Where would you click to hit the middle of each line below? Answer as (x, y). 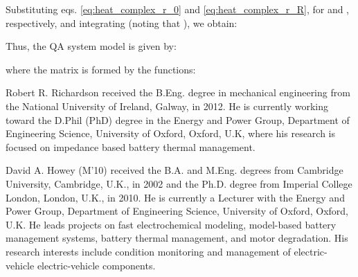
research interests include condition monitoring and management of (148, 251)
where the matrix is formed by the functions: (101, 69)
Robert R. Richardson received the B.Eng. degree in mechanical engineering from (178, 92)
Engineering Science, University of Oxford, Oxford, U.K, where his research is (171, 133)
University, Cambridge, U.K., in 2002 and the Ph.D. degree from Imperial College (179, 183)
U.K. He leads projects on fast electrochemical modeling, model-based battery (171, 224)
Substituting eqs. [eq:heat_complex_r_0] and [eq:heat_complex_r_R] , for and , (178, 9)
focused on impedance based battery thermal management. (131, 146)
